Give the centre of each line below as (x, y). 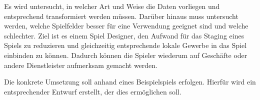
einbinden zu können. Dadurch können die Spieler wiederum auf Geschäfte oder (126, 55)
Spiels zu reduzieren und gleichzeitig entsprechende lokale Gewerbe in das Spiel (125, 45)
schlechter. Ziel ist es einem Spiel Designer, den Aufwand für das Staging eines (124, 35)
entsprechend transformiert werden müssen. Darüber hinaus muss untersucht (121, 16)
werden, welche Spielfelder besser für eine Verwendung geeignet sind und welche (126, 26)
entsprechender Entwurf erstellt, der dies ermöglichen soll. (93, 91)
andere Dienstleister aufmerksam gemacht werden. (81, 65)
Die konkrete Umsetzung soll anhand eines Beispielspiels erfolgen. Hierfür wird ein (130, 82)
